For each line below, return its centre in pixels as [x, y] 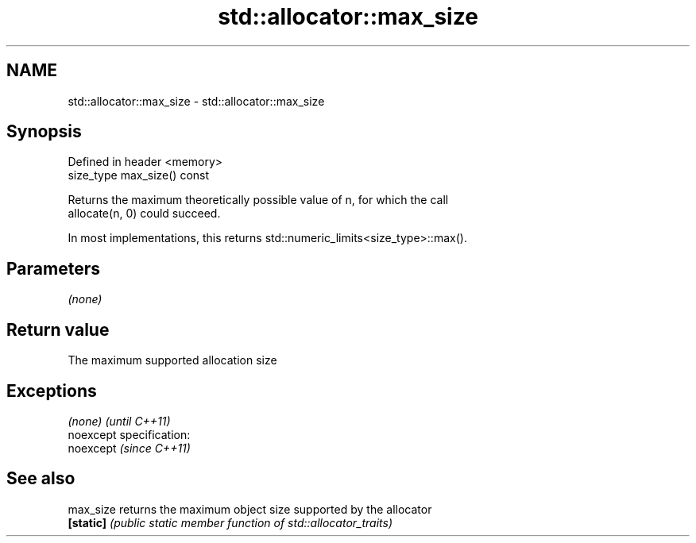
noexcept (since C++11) [129, 448]
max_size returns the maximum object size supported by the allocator [250, 509]
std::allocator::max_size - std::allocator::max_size [196, 101]
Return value [58, 329]
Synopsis [44, 132]
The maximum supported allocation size [172, 360]
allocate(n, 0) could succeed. [144, 214]
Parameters [53, 268]
